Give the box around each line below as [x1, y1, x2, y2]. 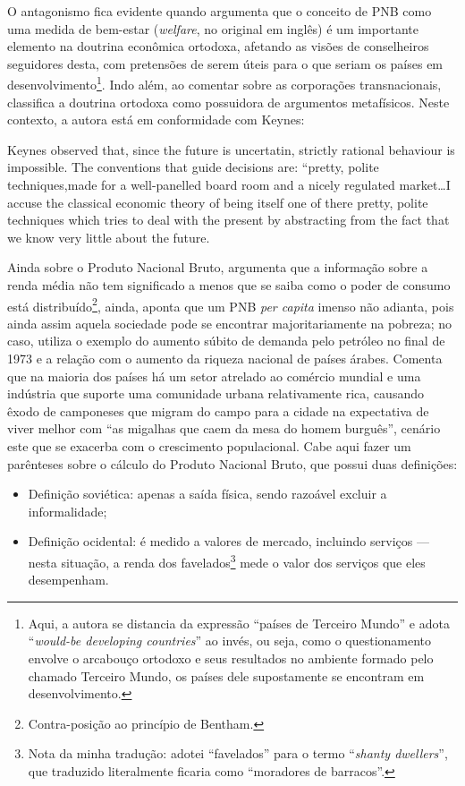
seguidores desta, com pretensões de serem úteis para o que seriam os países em [7, 54, 444, 73]
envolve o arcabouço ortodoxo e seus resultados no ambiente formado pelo [28, 648, 434, 667]
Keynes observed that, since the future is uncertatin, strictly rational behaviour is [7, 140, 455, 158]
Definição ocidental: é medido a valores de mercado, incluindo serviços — [28, 532, 429, 551]
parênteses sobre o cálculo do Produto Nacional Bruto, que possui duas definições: [7, 454, 458, 473]
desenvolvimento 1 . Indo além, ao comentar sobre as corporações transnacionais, [7, 73, 442, 94]
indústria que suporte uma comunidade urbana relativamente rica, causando [7, 384, 424, 403]
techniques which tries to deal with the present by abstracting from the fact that [7, 210, 450, 229]
